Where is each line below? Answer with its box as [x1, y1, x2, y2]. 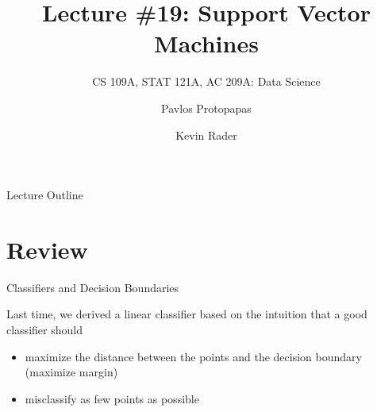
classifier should [6, 322, 83, 337]
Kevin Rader [175, 126, 237, 143]
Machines [154, 27, 259, 60]
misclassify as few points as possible [25, 390, 199, 406]
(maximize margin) [25, 364, 118, 380]
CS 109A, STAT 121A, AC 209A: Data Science [92, 73, 321, 90]
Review [6, 233, 88, 265]
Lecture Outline [6, 187, 83, 203]
